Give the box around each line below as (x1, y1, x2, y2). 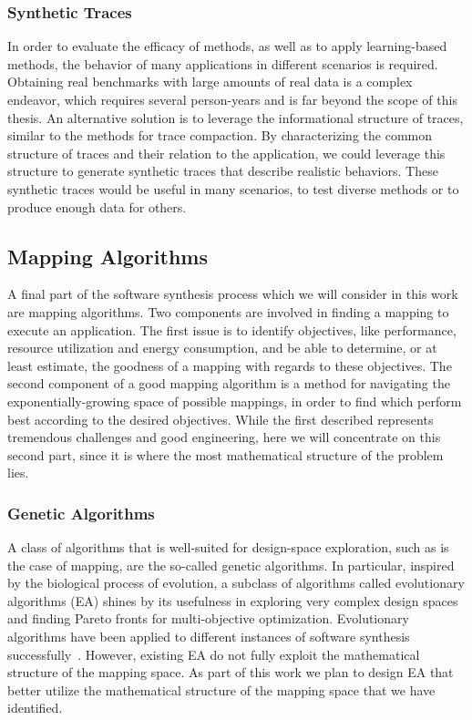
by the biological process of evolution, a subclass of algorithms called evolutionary (7, 573, 465, 592)
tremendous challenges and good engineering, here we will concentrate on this (7, 427, 441, 447)
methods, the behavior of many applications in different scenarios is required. (7, 54, 438, 73)
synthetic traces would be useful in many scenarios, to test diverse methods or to (7, 179, 459, 198)
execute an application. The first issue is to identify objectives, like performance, (7, 320, 457, 339)
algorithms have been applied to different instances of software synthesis (7, 627, 410, 646)
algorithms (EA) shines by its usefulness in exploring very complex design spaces (7, 591, 458, 610)
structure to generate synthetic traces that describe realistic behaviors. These (7, 161, 438, 180)
